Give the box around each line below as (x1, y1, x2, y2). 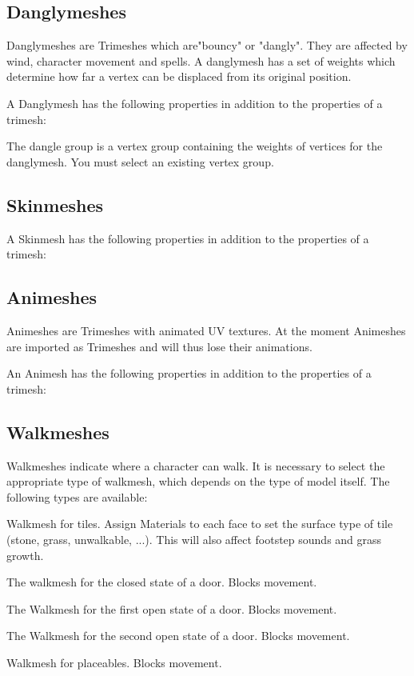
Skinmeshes (6, 192, 104, 217)
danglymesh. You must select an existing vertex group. (6, 153, 274, 170)
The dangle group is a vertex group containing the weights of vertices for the (6, 138, 383, 154)
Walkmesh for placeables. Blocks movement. (6, 654, 222, 670)
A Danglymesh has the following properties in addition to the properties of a (6, 94, 383, 111)
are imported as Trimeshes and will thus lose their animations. (6, 338, 312, 354)
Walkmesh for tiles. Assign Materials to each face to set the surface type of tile (6, 515, 393, 532)
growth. (6, 546, 44, 563)
